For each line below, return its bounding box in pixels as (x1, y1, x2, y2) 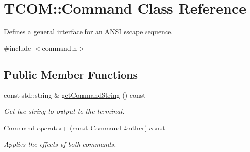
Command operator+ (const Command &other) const (4, 122, 165, 132)
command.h (42, 43, 77, 53)
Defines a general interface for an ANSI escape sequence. (4, 26, 173, 37)
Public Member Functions (4, 66, 138, 82)
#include (4, 43, 31, 53)
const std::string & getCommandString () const (4, 89, 146, 100)
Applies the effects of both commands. (4, 139, 116, 149)
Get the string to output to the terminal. (4, 106, 125, 116)
